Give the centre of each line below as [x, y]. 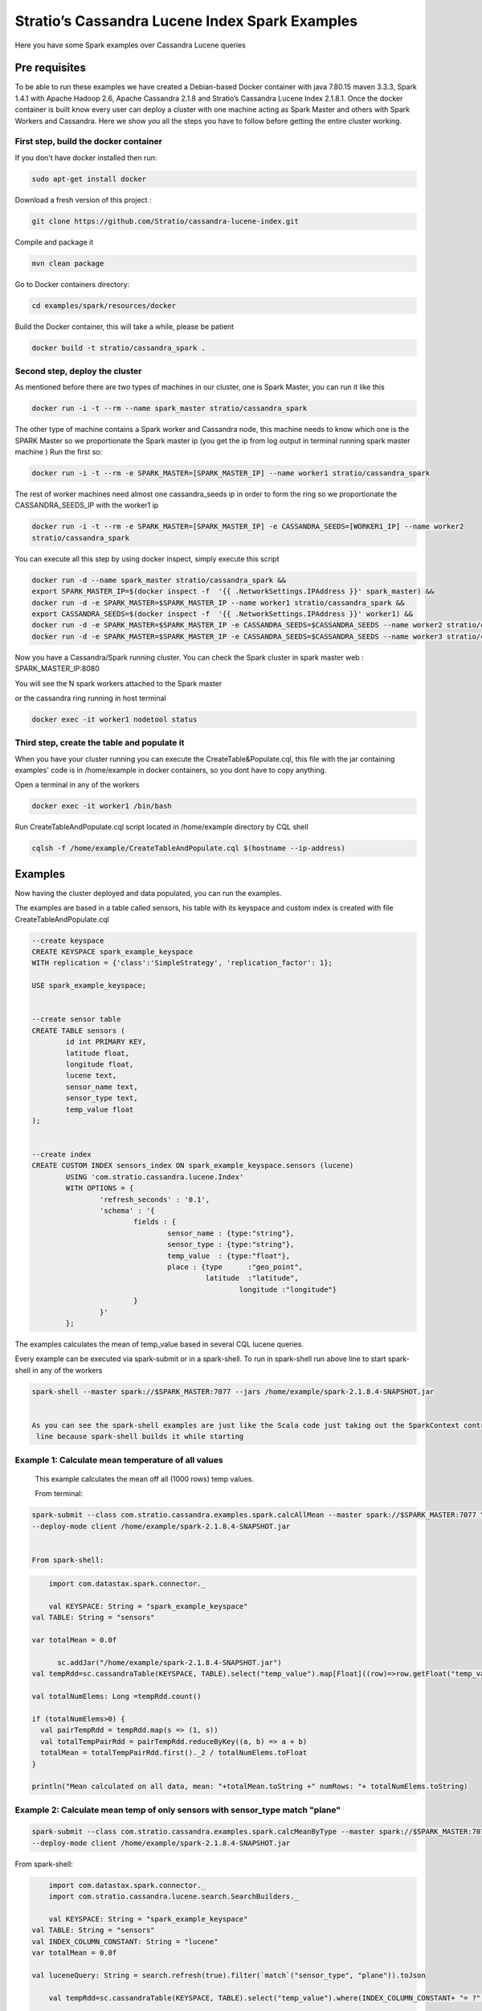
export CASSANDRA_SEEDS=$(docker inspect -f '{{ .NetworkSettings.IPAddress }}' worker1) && [223, 614]
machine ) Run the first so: [59, 452]
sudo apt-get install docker [89, 179]
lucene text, [91, 1075]
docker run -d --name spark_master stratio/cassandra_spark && [159, 580]
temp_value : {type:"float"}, [229, 1256]
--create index [61, 1155]
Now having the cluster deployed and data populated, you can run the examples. [149, 893]
